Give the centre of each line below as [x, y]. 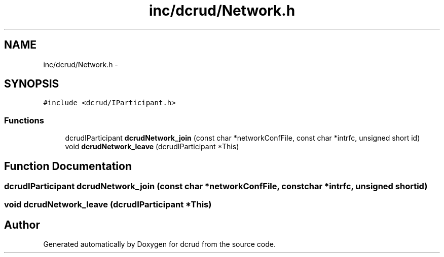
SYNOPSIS [32, 84]
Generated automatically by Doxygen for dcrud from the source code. [160, 244]
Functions [24, 120]
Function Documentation [68, 166]
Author [22, 225]
